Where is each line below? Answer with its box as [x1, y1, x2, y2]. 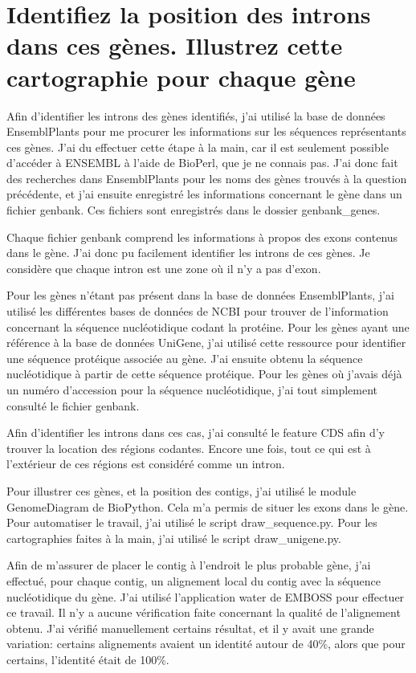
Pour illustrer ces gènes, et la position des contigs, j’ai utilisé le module [6, 482, 357, 499]
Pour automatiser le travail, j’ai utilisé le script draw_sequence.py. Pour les [6, 514, 377, 531]
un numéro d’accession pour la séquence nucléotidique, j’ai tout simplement [6, 381, 377, 398]
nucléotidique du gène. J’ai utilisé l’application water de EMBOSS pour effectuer [6, 588, 405, 605]
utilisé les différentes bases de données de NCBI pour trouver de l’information [6, 303, 389, 320]
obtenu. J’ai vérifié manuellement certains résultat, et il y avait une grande [6, 619, 374, 636]
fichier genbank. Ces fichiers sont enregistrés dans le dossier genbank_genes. [6, 202, 381, 218]
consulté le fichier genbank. [6, 397, 140, 414]
